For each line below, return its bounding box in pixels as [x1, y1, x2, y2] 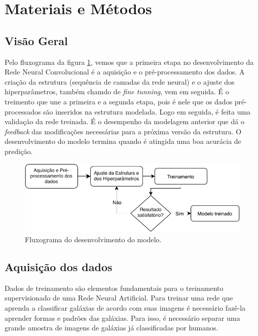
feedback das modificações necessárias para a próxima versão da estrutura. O [5, 126, 242, 136]
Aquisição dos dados [5, 258, 113, 274]
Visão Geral [5, 32, 68, 48]
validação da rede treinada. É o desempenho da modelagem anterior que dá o [5, 116, 244, 127]
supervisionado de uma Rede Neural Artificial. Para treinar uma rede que [5, 292, 233, 303]
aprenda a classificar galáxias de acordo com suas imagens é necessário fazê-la [5, 302, 246, 313]
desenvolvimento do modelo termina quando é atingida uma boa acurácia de [5, 136, 241, 146]
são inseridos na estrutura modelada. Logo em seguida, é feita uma [43, 106, 251, 117]
